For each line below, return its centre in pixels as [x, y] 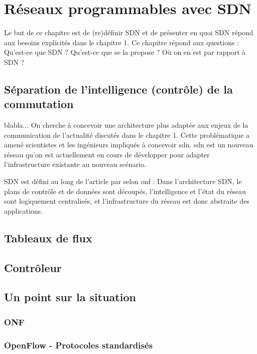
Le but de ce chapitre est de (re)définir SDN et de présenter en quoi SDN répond [129, 32]
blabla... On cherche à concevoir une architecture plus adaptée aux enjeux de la [126, 125]
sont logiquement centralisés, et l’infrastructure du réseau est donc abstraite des [127, 201]
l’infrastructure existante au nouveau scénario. [75, 164]
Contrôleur [33, 267]
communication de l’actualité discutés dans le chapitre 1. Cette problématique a [127, 135]
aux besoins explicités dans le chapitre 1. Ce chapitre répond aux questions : [122, 42]
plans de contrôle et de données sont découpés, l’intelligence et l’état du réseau [125, 191]
